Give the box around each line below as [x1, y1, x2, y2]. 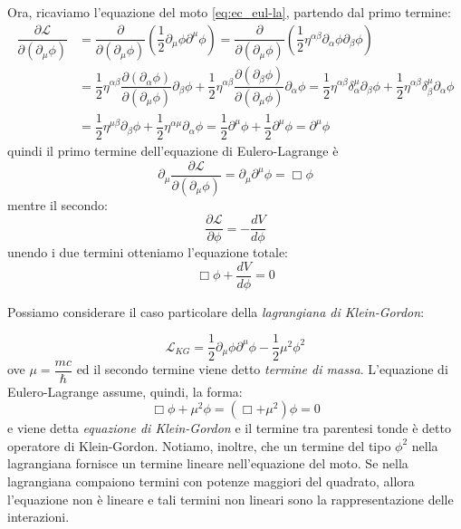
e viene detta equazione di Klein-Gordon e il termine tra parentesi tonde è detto [7, 418, 451, 438]
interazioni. [7, 507, 70, 526]
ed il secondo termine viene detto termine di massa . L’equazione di [76, 360, 448, 378]
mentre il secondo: [7, 195, 108, 214]
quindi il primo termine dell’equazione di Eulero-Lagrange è [7, 141, 339, 160]
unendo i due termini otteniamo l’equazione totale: [7, 243, 289, 262]
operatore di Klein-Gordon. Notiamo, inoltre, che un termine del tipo [7, 436, 391, 455]
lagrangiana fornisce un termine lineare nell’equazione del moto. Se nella [7, 454, 408, 473]
